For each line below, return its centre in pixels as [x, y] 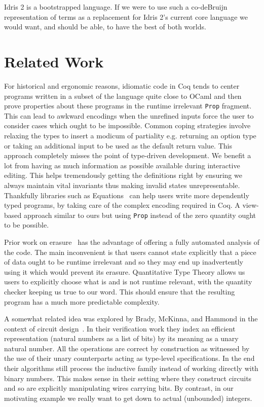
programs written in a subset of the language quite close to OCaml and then [123, 96]
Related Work [54, 61]
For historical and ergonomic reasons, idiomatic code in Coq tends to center [122, 85]
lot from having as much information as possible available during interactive [122, 165]
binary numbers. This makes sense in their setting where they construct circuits [128, 378]
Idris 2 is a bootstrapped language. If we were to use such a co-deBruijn [116, 7]
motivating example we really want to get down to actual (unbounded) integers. [128, 398]
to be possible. [27, 225]
